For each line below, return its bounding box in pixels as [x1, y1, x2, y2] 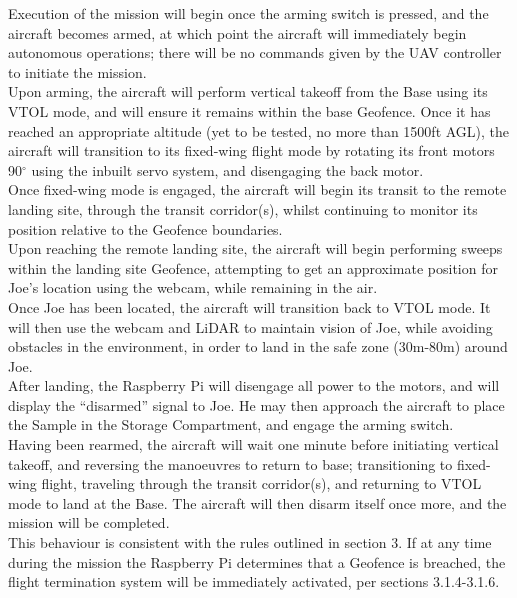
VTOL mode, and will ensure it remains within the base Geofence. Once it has [8, 100, 491, 121]
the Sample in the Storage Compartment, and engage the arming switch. [8, 414, 454, 435]
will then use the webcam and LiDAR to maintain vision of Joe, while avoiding [8, 316, 493, 337]
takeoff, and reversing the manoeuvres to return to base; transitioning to [8, 453, 453, 474]
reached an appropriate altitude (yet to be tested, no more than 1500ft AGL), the [8, 120, 510, 141]
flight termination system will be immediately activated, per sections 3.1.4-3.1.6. [8, 571, 500, 592]
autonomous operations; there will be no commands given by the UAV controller [8, 42, 502, 63]
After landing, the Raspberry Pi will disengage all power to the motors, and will [8, 375, 500, 396]
